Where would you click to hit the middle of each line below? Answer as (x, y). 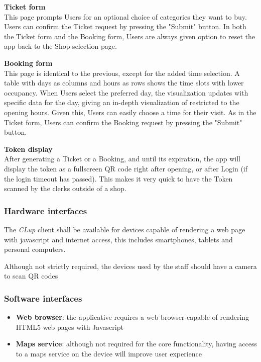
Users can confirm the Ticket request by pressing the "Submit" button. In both (125, 26)
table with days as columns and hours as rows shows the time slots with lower (124, 83)
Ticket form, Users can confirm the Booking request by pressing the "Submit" (123, 122)
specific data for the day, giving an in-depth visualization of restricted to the (122, 102)
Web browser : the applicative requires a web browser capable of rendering (133, 317)
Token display (28, 149)
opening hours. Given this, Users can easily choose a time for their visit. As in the (130, 112)
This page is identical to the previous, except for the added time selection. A (122, 73)
